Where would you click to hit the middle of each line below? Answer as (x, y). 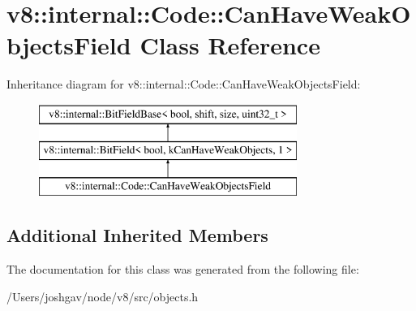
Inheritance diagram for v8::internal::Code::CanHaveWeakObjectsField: (184, 84)
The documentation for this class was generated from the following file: (183, 269)
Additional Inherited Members (137, 235)
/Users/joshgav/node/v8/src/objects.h (103, 296)
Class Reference (230, 45)
